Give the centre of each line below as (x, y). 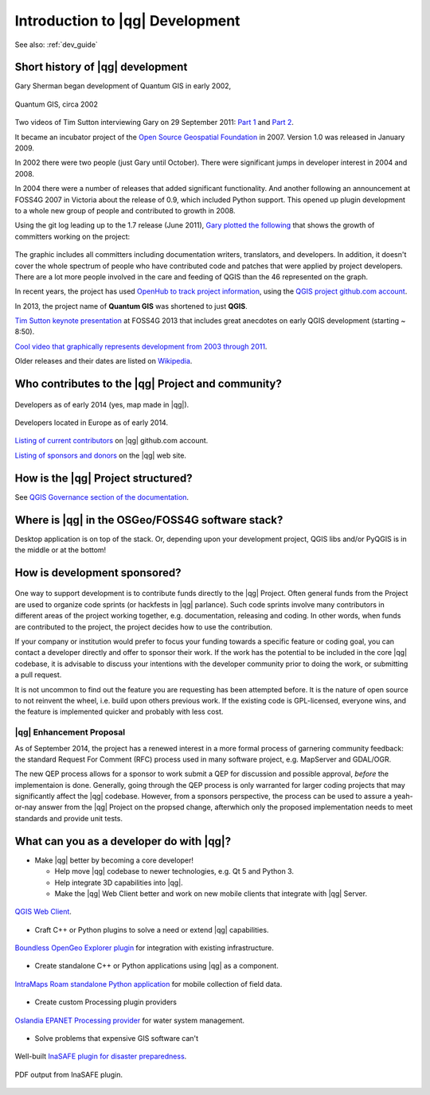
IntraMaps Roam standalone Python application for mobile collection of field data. (149, 984)
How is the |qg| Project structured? (104, 478)
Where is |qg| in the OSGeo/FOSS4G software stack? (149, 520)
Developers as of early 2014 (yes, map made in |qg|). (102, 404)
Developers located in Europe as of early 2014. (92, 423)
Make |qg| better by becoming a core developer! (114, 860)
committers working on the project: (72, 236)
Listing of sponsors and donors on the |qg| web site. (101, 455)
